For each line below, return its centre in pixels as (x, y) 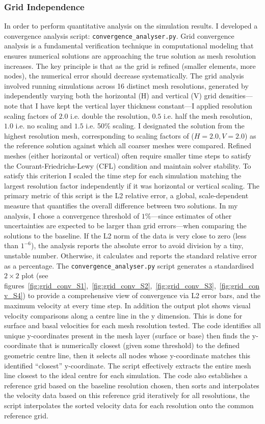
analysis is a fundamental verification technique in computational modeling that (129, 46)
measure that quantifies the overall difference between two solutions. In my (121, 205)
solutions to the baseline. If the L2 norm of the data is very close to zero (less (125, 235)
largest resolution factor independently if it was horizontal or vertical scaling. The (132, 185)
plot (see (35, 275)
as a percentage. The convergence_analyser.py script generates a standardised (129, 265)
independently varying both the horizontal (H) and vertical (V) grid (110, 96)
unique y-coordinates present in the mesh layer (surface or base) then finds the (127, 335)
